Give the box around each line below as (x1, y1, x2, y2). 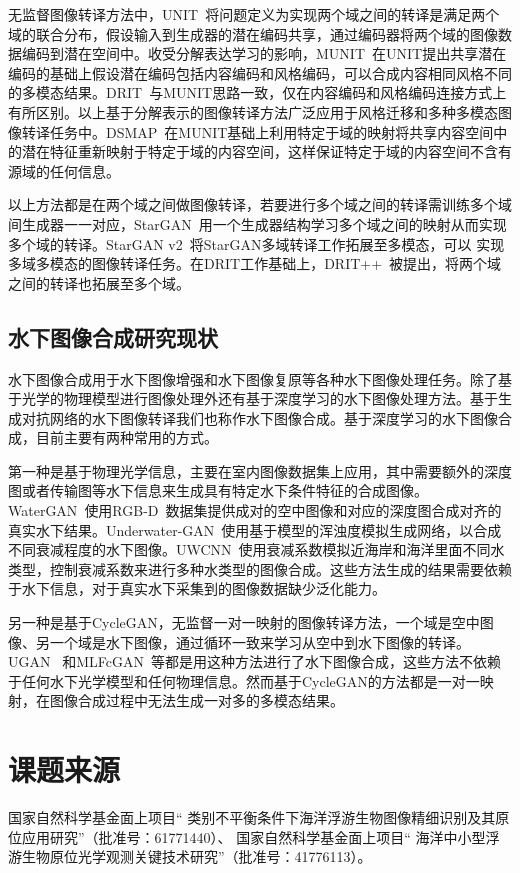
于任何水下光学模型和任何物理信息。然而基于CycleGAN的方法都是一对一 (8, 670, 480, 691)
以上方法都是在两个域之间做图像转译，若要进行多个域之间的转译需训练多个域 (8, 194, 512, 215)
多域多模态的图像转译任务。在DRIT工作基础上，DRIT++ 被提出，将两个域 (8, 253, 502, 274)
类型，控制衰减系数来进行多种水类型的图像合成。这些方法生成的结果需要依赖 (8, 558, 512, 579)
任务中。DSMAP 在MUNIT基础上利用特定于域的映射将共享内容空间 (49, 121, 494, 142)
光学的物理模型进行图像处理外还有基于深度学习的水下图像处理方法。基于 (21, 388, 498, 409)
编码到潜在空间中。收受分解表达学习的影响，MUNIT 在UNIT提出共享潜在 (21, 43, 507, 64)
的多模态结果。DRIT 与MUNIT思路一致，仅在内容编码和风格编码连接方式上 (8, 82, 507, 103)
